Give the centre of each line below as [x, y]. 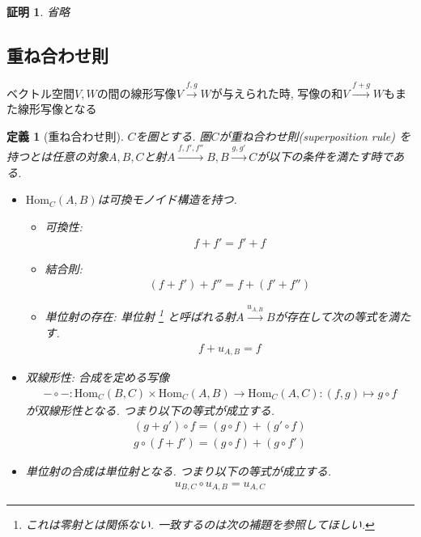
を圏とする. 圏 [173, 135]
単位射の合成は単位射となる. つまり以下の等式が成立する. [178, 471]
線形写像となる [57, 109]
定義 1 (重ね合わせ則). [65, 135]
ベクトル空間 [40, 93]
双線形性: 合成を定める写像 [98, 377]
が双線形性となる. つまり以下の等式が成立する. [150, 410]
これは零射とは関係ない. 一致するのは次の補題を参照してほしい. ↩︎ [200, 524]
